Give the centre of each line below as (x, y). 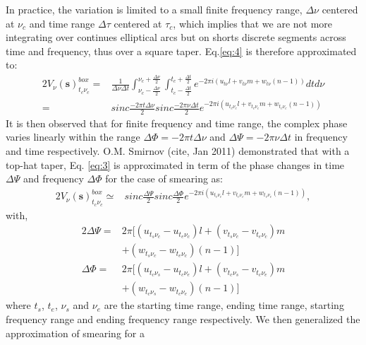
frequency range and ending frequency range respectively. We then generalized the (183, 318)
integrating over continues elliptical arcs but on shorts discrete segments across (176, 37)
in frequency (321, 137)
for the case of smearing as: (164, 179)
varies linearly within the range (73, 137)
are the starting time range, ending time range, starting (224, 305)
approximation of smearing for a (75, 333)
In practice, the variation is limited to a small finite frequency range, (154, 9)
